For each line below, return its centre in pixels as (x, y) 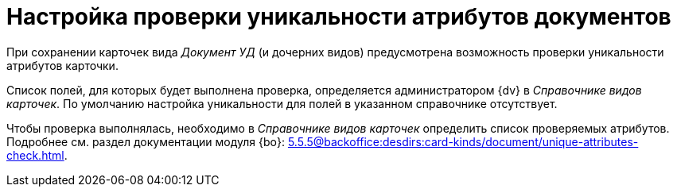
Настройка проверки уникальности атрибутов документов (339, 17)
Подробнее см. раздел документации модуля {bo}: (146, 141)
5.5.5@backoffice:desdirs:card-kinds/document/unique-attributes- (463, 141)
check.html (35, 155)
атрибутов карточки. (62, 65)
